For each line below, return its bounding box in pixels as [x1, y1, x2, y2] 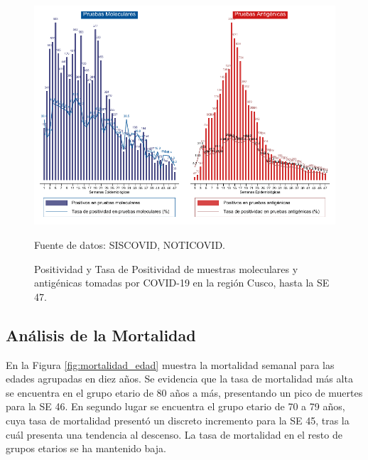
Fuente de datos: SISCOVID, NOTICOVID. [34, 237, 225, 252]
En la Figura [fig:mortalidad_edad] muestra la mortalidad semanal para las [6, 357, 335, 372]
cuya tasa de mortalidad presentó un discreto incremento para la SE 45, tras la [6, 412, 350, 427]
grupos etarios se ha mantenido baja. [6, 441, 166, 456]
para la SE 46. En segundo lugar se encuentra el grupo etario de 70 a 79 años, [6, 399, 345, 414]
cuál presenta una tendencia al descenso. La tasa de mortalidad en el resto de [6, 427, 342, 442]
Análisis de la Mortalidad [6, 323, 196, 346]
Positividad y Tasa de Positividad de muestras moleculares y [34, 261, 298, 276]
